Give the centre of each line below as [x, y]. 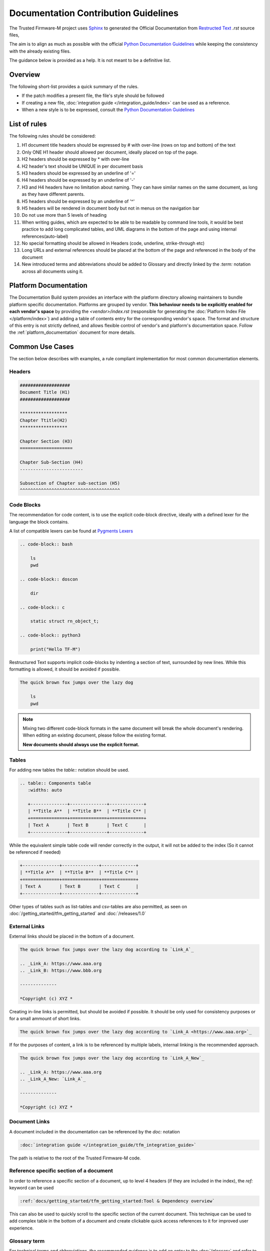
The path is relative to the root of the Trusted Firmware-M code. [75, 1158]
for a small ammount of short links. [45, 1019]
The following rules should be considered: [52, 136]
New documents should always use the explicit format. [81, 744]
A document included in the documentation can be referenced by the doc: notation [94, 1131]
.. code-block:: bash [46, 544]
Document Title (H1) [45, 392]
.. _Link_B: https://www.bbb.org [61, 971]
